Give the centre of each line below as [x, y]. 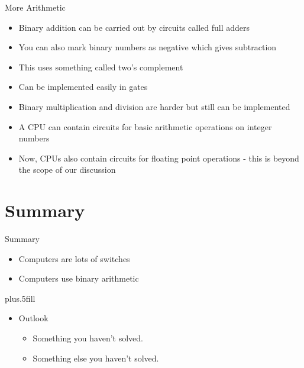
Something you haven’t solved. [88, 338]
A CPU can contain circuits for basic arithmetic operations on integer [145, 126]
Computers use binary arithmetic [79, 278]
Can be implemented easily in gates [83, 87]
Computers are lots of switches [74, 258]
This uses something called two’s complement [101, 67]
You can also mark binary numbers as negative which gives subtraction [148, 47]
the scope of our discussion [67, 170]
